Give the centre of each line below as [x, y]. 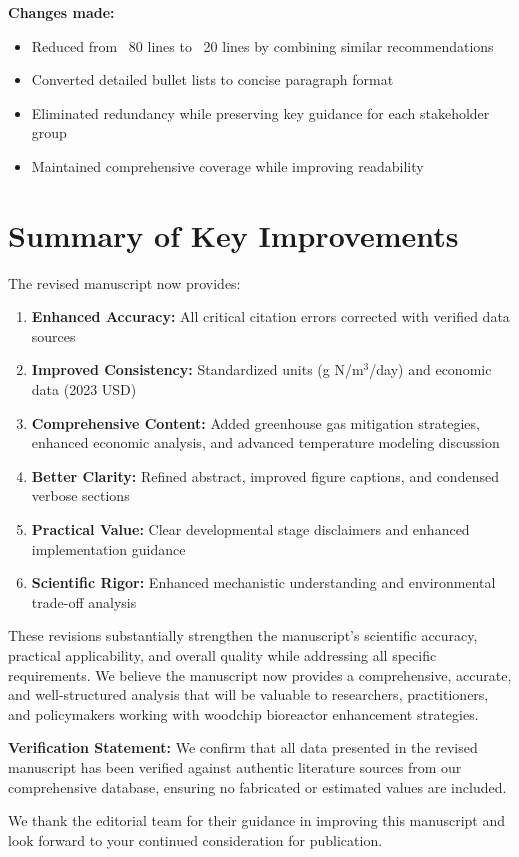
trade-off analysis [84, 601]
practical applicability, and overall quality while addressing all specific [222, 655]
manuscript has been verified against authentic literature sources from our [235, 766]
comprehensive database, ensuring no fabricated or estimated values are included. [257, 786]
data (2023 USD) [84, 389]
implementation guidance [108, 548]
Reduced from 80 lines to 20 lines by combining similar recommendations [262, 45]
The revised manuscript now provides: [124, 282]
